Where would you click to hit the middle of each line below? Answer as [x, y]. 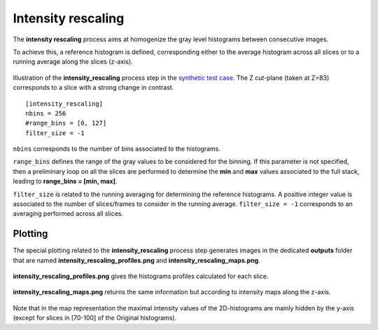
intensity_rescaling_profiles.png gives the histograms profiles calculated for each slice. [141, 276]
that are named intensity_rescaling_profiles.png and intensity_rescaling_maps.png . [136, 260]
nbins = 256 [46, 113]
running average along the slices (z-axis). [73, 62]
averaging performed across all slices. [68, 214]
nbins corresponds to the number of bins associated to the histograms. [117, 149]
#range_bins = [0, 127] [66, 123]
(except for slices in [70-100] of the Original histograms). [95, 318]
